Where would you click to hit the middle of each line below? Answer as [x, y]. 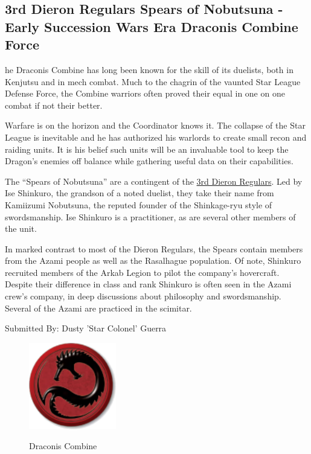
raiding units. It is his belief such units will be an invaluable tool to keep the [147, 149]
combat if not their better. [54, 105]
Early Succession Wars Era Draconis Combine [152, 26]
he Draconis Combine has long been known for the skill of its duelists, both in [149, 69]
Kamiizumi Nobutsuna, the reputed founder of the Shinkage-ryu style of [139, 204]
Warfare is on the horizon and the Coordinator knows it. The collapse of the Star [155, 125]
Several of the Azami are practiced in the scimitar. [98, 308]
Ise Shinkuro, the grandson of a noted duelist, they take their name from [139, 193]
